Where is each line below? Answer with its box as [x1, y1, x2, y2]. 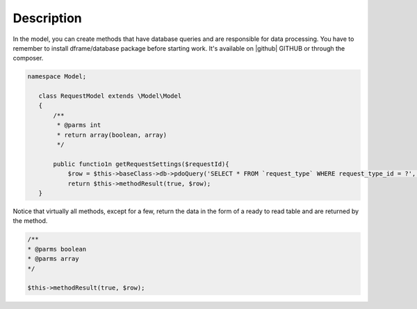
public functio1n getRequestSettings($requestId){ [53, 160, 229, 168]
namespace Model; [27, 73, 87, 81]
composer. [13, 54, 44, 62]
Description [13, 10, 83, 26]
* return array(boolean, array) [56, 131, 167, 139]
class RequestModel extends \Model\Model [38, 92, 182, 100]
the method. [13, 217, 48, 225]
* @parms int [56, 122, 101, 129]
